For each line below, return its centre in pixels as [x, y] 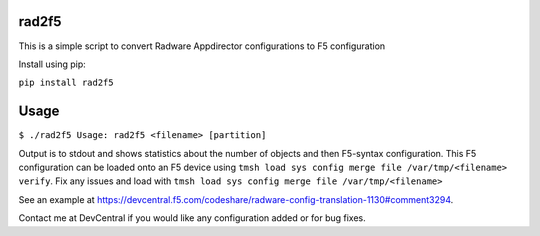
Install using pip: [52, 64]
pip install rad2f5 [66, 83]
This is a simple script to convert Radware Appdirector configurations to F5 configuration [202, 46]
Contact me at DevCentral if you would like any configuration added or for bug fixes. [192, 218]
